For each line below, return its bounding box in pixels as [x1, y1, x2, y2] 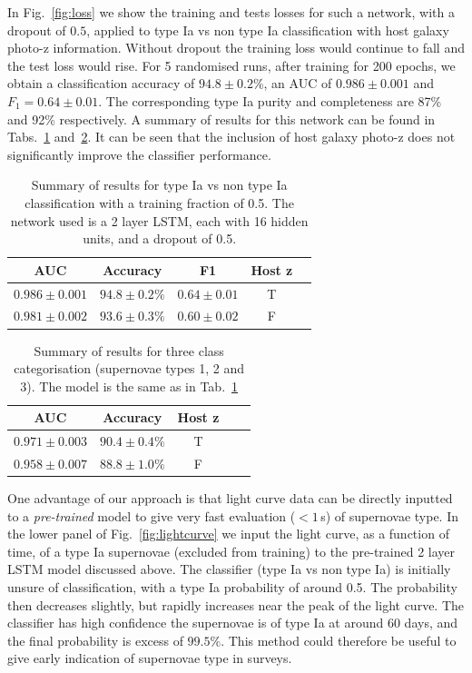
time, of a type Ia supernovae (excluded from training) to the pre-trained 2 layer [7, 541, 456, 560]
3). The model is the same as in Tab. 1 [20, 376, 239, 395]
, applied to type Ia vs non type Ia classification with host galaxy [86, 20, 449, 39]
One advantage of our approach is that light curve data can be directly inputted [7, 489, 453, 508]
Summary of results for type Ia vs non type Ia [31, 175, 288, 194]
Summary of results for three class [34, 341, 224, 360]
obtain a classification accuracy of [7, 74, 195, 93]
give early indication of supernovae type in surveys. [7, 648, 292, 668]
